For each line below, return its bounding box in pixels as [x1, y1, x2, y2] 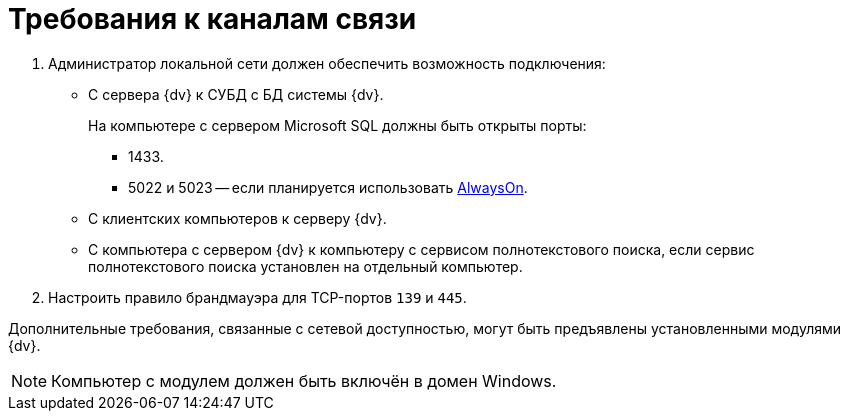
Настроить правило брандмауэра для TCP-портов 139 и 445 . [48, 288, 467, 306]
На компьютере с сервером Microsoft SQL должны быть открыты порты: [88, 116, 587, 134]
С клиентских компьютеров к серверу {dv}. [88, 209, 387, 227]
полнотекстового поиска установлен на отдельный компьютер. [88, 257, 523, 275]
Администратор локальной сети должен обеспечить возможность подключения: [48, 54, 606, 72]
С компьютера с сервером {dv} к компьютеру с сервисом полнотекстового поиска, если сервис [88, 240, 755, 258]
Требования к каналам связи [8, 2, 417, 36]
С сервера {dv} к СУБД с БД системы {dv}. [88, 85, 384, 103]
